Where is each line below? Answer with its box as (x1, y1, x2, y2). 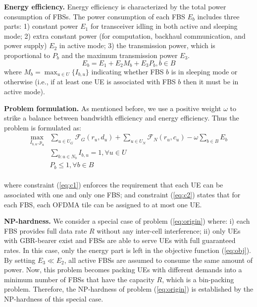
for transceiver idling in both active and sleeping (90, 21, 238, 31)
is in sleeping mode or (171, 66, 238, 77)
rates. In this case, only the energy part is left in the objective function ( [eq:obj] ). (4, 245, 252, 255)
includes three (197, 11, 240, 21)
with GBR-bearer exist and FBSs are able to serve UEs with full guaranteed (4, 235, 236, 246)
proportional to (4, 50, 51, 60)
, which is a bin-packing (162, 274, 234, 284)
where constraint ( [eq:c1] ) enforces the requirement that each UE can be (4, 180, 223, 190)
